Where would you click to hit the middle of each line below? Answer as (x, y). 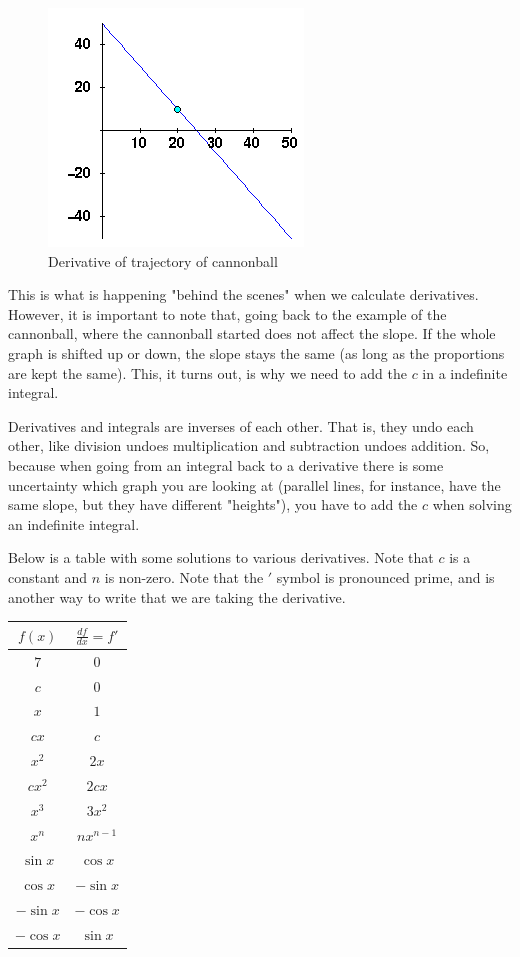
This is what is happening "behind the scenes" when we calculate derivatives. (243, 294)
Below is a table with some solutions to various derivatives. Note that (221, 557)
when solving (472, 504)
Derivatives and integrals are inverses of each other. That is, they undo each (241, 425)
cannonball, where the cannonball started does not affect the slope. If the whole (252, 333)
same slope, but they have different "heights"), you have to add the (213, 504)
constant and (48, 576)
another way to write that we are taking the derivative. (177, 596)
